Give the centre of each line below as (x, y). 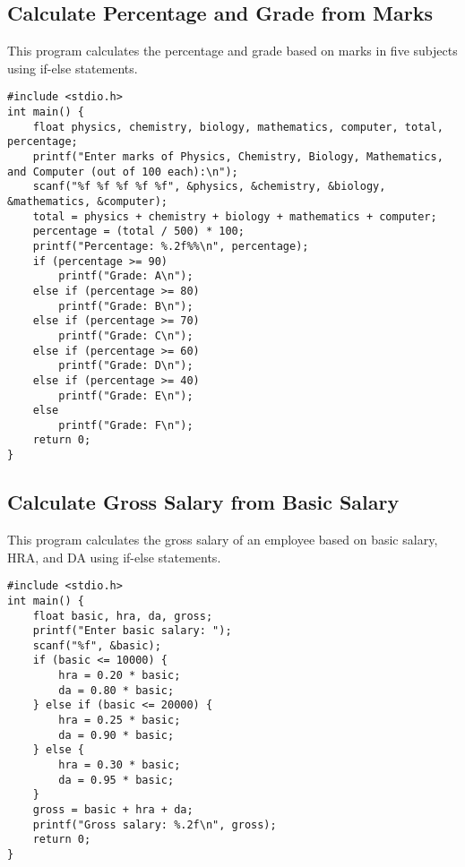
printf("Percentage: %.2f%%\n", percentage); (171, 246)
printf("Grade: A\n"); (126, 276)
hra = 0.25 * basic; (120, 721)
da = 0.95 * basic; (116, 780)
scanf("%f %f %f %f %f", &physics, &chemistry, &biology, (209, 187)
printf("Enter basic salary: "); (132, 631)
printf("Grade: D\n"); (126, 366)
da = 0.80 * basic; (116, 690)
